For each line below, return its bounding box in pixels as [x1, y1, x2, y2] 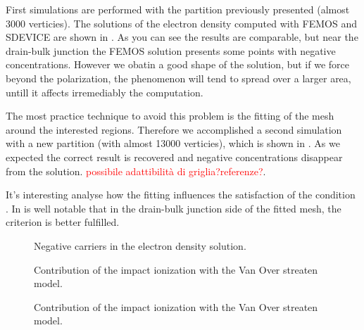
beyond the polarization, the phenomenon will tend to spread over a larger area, [6, 70, 351, 85]
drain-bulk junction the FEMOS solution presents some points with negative [6, 43, 336, 58]
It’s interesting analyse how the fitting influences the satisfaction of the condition [6, 187, 356, 202]
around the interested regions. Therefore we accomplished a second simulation [6, 122, 342, 137]
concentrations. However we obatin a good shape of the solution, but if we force [6, 57, 349, 72]
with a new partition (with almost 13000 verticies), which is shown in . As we [6, 136, 340, 151]
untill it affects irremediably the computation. [6, 84, 203, 99]
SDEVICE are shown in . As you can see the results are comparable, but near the [6, 30, 358, 44]
